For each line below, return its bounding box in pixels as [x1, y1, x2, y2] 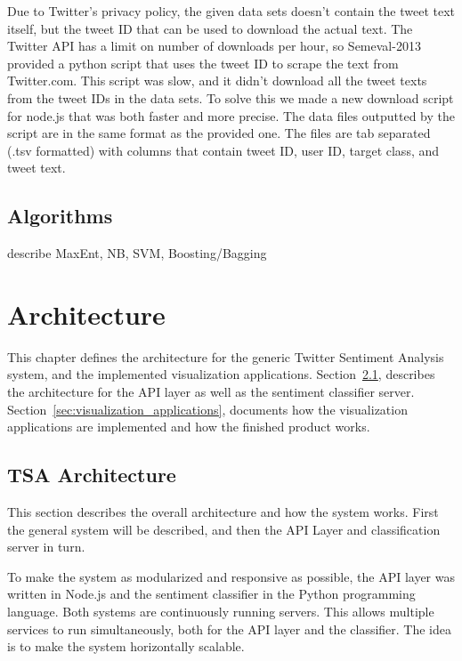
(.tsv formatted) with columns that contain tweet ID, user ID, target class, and [7, 141, 440, 159]
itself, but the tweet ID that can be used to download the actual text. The [7, 19, 413, 37]
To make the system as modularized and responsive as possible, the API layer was [7, 567, 455, 585]
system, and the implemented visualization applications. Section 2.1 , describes [7, 365, 435, 383]
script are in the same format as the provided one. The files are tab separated [7, 124, 431, 142]
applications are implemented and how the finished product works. [7, 417, 370, 436]
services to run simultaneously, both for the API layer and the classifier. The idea [7, 619, 452, 638]
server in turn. [7, 537, 85, 556]
